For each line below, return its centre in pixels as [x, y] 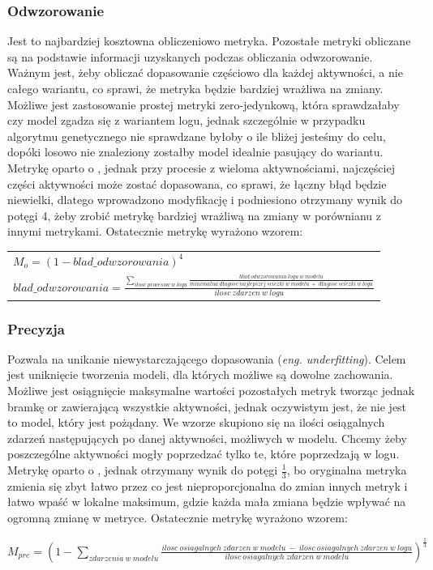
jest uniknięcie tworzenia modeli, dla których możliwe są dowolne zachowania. [200, 374]
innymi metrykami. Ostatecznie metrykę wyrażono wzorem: [155, 231]
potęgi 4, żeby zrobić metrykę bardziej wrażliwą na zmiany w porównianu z [195, 215]
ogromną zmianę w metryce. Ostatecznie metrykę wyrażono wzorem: [178, 518]
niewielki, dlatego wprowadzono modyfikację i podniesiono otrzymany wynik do [205, 200]
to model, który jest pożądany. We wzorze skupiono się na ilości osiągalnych [196, 422]
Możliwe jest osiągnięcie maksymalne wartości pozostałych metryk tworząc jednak [211, 391]
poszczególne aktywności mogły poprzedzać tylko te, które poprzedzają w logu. [204, 454]
